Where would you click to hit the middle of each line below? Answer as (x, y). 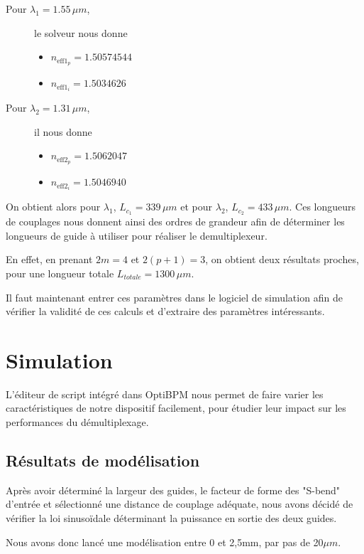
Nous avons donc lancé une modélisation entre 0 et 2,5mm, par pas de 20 (165, 542)
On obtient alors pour (53, 207)
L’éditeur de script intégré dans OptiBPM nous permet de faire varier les (165, 394)
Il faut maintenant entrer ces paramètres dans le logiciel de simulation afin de (174, 297)
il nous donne (63, 131)
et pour (197, 207)
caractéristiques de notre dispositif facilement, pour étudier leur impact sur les (176, 408)
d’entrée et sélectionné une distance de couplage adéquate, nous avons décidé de (180, 504)
